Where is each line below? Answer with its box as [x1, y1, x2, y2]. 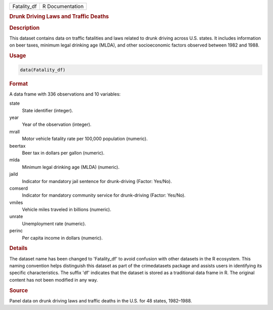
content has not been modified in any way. [9, 277, 98, 283]
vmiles [9, 199, 23, 205]
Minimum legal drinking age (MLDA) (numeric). [22, 164, 120, 170]
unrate [9, 213, 23, 219]
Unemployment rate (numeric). [22, 220, 86, 227]
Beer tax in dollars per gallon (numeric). [22, 150, 105, 156]
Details [9, 245, 28, 252]
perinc [9, 228, 23, 234]
